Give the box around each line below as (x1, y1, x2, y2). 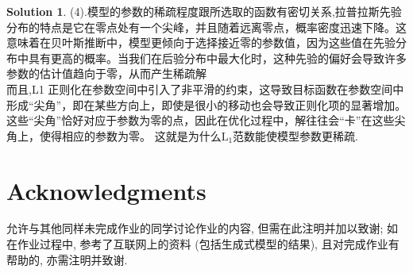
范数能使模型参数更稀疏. (233, 127, 359, 144)
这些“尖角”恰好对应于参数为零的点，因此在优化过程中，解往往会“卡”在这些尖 (6, 112, 406, 129)
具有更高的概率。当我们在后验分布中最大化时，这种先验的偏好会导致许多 (28, 49, 407, 66)
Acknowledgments (6, 174, 206, 206)
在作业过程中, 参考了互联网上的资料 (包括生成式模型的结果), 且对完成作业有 (6, 236, 399, 252)
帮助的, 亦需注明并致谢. (6, 251, 128, 267)
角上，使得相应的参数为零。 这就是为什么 (6, 127, 222, 144)
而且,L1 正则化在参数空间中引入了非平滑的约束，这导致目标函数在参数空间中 (6, 80, 404, 97)
